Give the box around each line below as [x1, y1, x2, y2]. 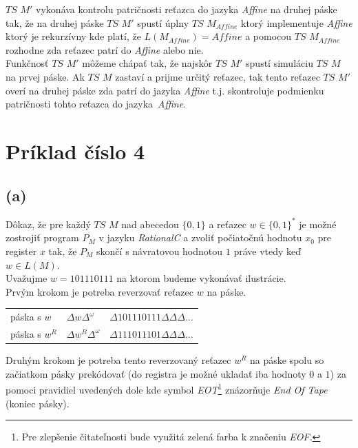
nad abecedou [121, 216, 179, 231]
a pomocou [245, 29, 292, 43]
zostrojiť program [6, 230, 79, 245]
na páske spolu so [250, 353, 324, 367]
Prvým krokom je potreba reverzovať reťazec [6, 284, 194, 298]
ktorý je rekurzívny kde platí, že [6, 29, 141, 43]
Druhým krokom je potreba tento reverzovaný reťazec [6, 353, 231, 367]
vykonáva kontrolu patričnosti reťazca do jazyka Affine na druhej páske [36, 2, 337, 16]
